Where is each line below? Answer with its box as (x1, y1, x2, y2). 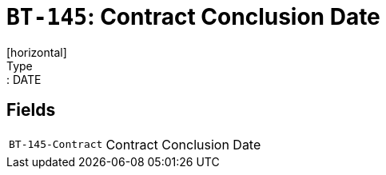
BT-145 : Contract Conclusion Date (6, 3, 380, 30)
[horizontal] (6, 45, 67, 59)
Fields (6, 100, 56, 121)
